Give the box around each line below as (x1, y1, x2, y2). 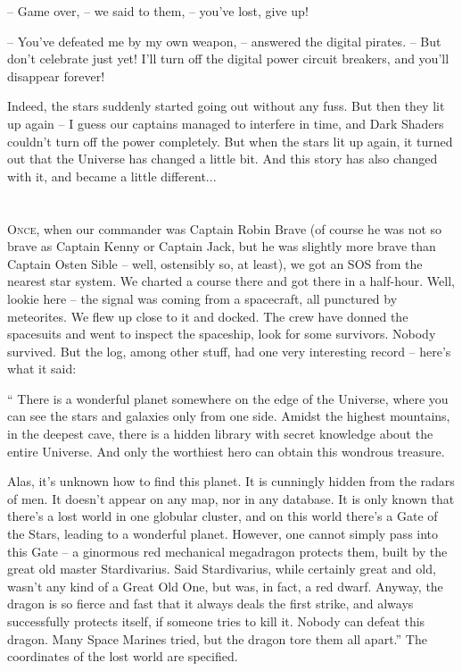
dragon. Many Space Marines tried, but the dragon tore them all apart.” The (7, 629, 427, 648)
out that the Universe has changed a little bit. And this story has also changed (7, 149, 438, 168)
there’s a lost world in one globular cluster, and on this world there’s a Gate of (7, 507, 438, 525)
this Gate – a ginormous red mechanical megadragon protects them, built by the (7, 541, 448, 560)
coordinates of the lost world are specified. (7, 647, 238, 666)
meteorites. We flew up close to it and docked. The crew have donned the (7, 306, 408, 325)
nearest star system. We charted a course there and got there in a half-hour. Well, (7, 272, 455, 290)
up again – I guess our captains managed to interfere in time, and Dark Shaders (7, 113, 444, 132)
